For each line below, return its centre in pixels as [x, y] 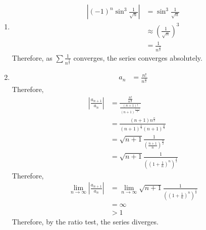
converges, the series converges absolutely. [138, 57]
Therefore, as [32, 57]
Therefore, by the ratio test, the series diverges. [85, 221]
